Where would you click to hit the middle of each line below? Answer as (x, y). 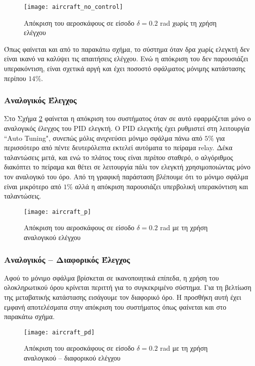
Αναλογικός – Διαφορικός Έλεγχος (67, 259)
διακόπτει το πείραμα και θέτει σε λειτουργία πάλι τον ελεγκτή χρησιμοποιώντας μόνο (127, 167)
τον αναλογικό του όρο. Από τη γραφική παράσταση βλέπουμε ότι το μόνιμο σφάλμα (126, 176)
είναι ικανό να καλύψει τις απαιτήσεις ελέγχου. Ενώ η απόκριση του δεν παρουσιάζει (126, 59)
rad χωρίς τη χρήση (188, 22)
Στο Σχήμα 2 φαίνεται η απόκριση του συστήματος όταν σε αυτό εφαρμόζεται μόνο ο (127, 118)
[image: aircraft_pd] (59, 332)
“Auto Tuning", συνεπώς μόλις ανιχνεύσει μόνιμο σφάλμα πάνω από (103, 138)
